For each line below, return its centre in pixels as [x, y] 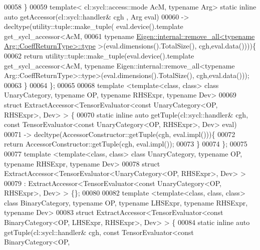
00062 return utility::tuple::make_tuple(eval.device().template [99, 55]
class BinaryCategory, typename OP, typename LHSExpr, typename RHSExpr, [126, 202]
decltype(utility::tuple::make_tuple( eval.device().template [94, 26]
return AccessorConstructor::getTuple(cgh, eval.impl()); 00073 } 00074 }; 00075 [126, 144]
